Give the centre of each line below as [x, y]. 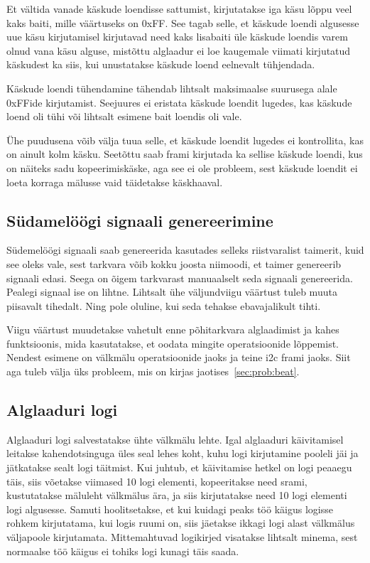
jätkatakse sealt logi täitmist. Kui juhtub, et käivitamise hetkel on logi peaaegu [179, 467]
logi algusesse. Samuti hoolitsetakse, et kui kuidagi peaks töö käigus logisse [170, 509]
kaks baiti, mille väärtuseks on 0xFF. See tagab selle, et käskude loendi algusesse [183, 22]
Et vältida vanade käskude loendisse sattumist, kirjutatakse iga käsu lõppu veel [179, 9]
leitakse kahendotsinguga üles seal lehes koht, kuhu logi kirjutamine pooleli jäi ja [183, 453]
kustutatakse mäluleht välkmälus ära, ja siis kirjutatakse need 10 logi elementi [177, 495]
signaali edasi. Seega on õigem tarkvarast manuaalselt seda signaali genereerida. [180, 278]
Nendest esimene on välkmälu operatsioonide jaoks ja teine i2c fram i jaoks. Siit [179, 357]
